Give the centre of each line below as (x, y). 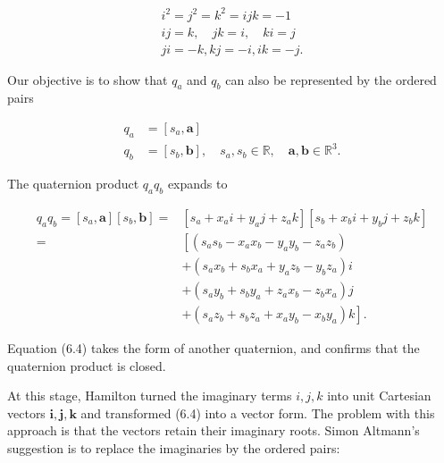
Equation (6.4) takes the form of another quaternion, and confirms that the (214, 348)
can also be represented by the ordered (331, 79)
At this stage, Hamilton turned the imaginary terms (150, 396)
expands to (197, 184)
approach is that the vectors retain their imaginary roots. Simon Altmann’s (214, 430)
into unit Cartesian (379, 396)
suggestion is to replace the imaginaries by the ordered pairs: (174, 448)
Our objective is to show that (88, 79)
